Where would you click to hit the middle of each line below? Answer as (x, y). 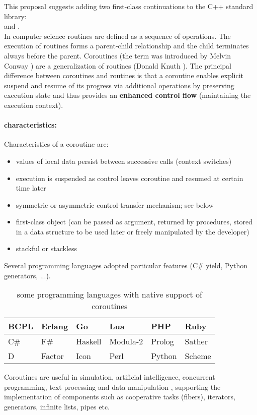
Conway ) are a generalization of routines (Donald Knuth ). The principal (118, 65)
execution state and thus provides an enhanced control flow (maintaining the (127, 95)
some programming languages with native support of (109, 294)
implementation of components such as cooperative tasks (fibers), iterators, (120, 397)
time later (31, 188)
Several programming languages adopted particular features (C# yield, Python (126, 265)
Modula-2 (126, 341)
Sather (196, 341)
